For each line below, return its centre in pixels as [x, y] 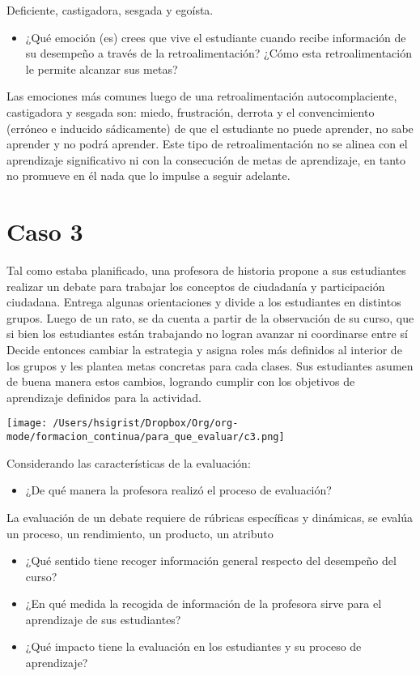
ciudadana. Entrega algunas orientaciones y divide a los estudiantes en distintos [204, 302]
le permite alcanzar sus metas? [102, 68]
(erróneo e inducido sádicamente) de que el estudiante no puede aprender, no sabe [210, 128]
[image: [27, 424]
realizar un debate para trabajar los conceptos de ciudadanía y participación [196, 286]
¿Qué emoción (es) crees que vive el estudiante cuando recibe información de [216, 37]
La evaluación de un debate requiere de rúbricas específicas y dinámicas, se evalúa [210, 517]
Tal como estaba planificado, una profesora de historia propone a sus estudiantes [206, 270]
